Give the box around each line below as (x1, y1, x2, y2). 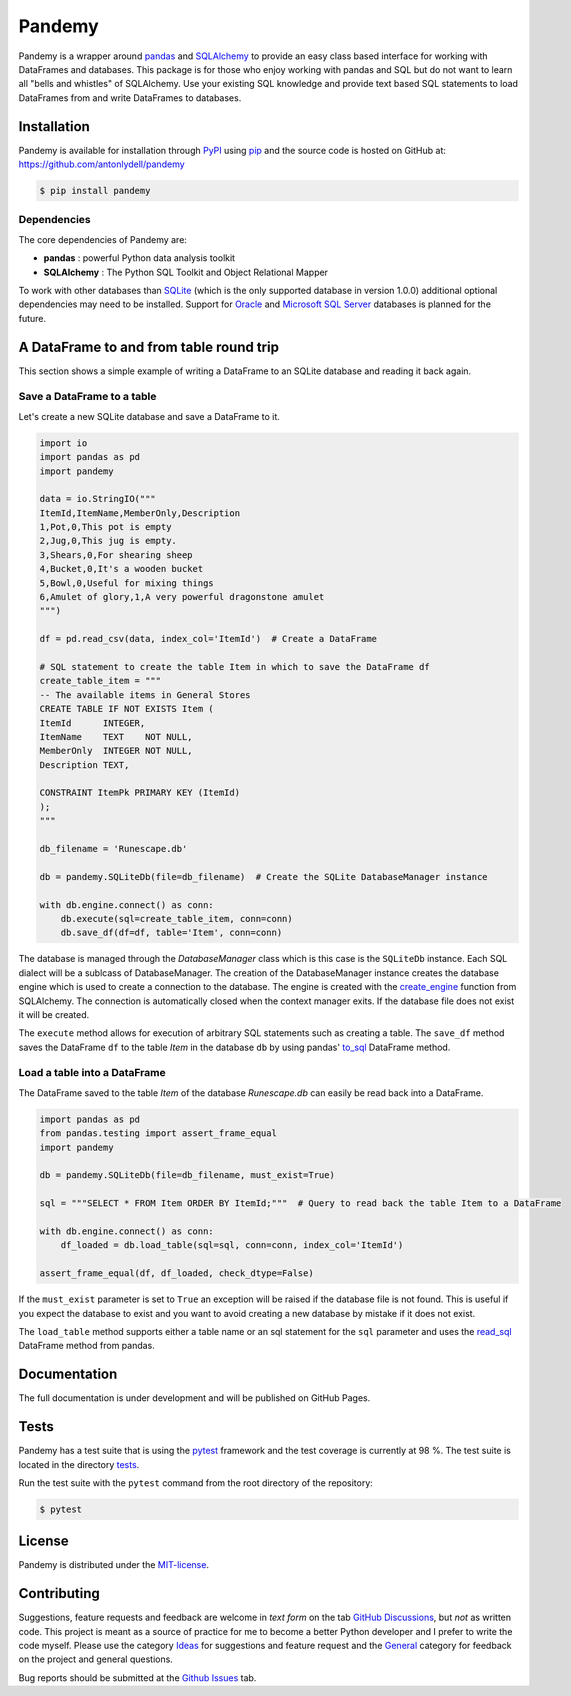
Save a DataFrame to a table (18, 390, 157, 404)
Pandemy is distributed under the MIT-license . (18, 1559, 210, 1571)
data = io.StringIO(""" (39, 493, 157, 505)
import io (39, 437, 88, 449)
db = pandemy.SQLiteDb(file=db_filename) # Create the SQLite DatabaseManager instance (39, 871, 489, 882)
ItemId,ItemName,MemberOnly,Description (39, 507, 240, 519)
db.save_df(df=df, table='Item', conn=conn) (60, 927, 283, 939)
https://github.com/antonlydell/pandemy (18, 158, 185, 170)
